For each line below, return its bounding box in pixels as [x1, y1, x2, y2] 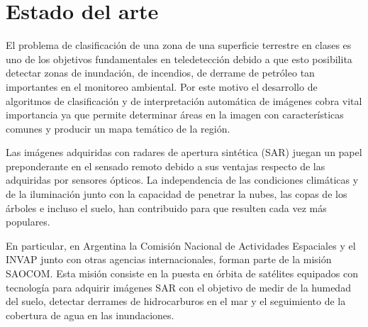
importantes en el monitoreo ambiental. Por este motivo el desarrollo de [6, 79, 318, 94]
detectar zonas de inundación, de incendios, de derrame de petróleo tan [6, 65, 315, 80]
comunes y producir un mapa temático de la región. [6, 121, 230, 135]
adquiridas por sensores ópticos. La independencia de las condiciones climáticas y [6, 172, 359, 187]
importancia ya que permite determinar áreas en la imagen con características [6, 107, 344, 122]
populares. [6, 214, 50, 229]
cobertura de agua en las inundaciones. [6, 307, 174, 322]
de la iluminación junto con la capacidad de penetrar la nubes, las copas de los [6, 187, 347, 201]
